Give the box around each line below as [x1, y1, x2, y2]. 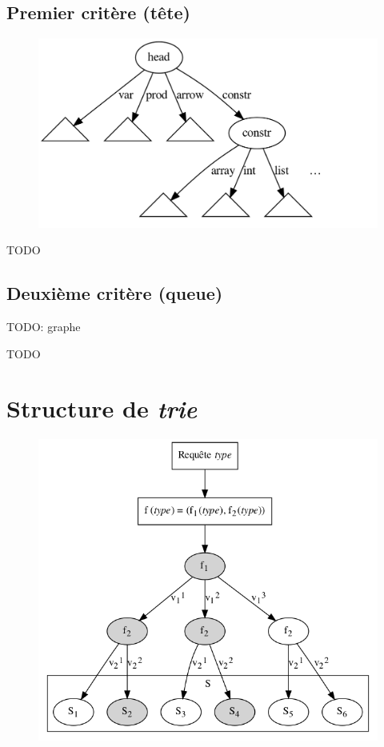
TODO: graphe [6, 318, 81, 335]
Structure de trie [6, 392, 198, 425]
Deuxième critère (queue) [6, 281, 223, 306]
